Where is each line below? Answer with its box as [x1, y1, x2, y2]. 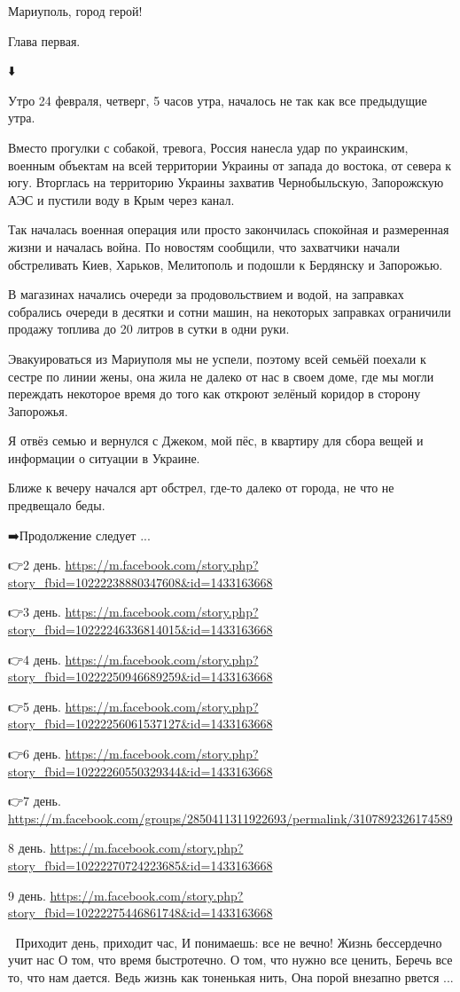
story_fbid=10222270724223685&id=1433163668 [8, 855, 273, 874]
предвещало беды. [8, 496, 105, 515]
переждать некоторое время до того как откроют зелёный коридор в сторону [8, 384, 421, 403]
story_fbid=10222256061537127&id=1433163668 [8, 714, 273, 733]
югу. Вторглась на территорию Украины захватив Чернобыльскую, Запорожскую [8, 173, 444, 192]
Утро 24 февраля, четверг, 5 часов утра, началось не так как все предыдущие [8, 91, 427, 109]
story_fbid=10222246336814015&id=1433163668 [8, 620, 273, 639]
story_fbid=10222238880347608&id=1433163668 [8, 572, 273, 591]
